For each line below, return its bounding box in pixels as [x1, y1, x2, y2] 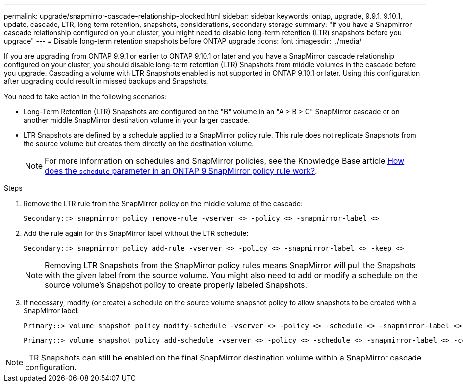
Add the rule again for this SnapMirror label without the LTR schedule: [24, 229, 249, 237]
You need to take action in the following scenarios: [4, 92, 167, 101]
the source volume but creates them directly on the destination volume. [24, 139, 254, 148]
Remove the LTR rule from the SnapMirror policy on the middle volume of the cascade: [24, 199, 303, 207]
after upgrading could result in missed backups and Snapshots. [4, 77, 208, 85]
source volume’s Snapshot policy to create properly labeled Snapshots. [45, 280, 307, 290]
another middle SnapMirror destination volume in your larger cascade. [24, 116, 250, 124]
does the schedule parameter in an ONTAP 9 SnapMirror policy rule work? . [45, 166, 317, 176]
